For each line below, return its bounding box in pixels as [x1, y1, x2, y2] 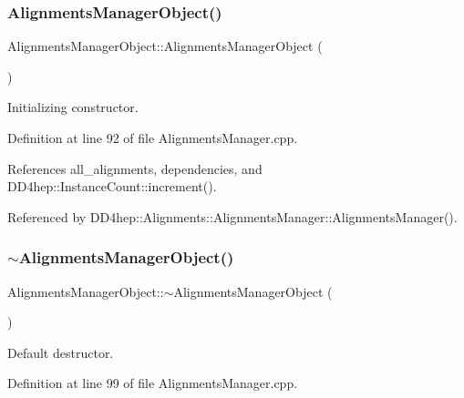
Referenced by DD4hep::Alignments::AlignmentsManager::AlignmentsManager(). [7, 207, 458, 226]
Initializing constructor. [7, 97, 139, 117]
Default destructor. [7, 342, 114, 362]
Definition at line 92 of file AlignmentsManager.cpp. [7, 128, 298, 147]
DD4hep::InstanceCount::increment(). [7, 177, 217, 196]
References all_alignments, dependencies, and [7, 158, 263, 178]
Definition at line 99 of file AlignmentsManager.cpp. [7, 373, 298, 393]
